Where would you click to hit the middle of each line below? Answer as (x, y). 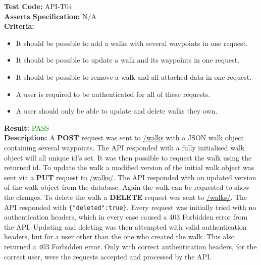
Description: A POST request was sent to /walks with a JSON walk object (124, 138)
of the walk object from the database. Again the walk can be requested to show (127, 187)
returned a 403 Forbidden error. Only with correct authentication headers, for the (130, 246)
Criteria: (19, 26)
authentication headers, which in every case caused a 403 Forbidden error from (126, 217)
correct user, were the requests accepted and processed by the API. (108, 256)
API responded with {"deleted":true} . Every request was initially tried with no (130, 207)
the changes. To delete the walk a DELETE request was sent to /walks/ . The (126, 197)
